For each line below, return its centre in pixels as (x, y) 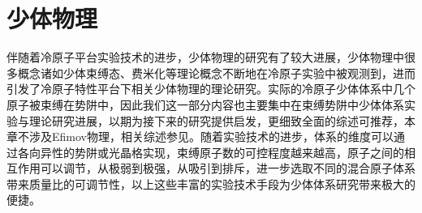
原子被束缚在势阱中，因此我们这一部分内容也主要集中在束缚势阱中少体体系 (205, 104)
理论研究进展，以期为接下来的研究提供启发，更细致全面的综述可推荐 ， (216, 120)
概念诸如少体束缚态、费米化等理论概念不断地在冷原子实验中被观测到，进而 (216, 72)
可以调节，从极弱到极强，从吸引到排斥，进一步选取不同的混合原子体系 (228, 168)
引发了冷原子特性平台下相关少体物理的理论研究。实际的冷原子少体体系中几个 (211, 89)
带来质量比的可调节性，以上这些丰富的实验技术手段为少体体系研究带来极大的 (211, 183)
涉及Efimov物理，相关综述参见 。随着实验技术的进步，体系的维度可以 (211, 136)
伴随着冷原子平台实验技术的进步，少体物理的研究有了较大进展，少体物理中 (205, 57)
